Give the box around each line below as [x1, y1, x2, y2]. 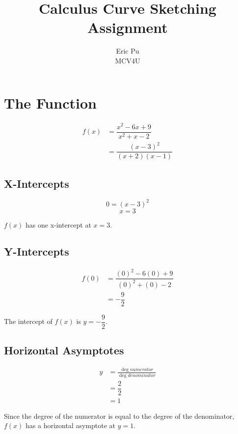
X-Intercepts [4, 175, 69, 191]
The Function [4, 92, 97, 113]
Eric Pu [116, 46, 139, 56]
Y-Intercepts [4, 243, 69, 259]
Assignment [87, 17, 168, 37]
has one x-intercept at [26, 219, 91, 230]
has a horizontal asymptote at [26, 420, 115, 431]
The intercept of [4, 316, 53, 326]
